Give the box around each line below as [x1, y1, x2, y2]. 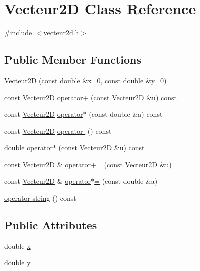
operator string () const [4, 193, 76, 203]
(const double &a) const [89, 109, 163, 119]
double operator [4, 142, 53, 153]
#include [4, 27, 32, 38]
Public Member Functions [4, 52, 141, 67]
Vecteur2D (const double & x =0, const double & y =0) [4, 75, 167, 85]
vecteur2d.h [43, 27, 79, 38]
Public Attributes [4, 217, 97, 233]
